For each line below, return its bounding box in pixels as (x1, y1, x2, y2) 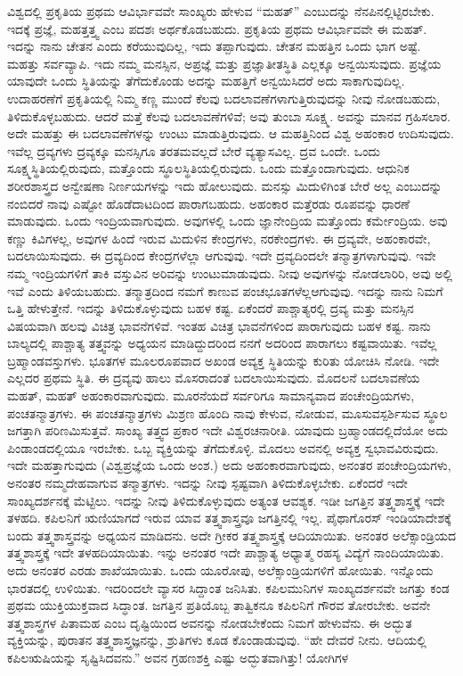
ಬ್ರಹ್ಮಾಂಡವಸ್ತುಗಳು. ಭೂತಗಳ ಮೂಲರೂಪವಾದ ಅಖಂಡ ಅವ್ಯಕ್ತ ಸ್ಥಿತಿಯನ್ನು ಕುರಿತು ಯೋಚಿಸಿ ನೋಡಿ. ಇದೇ (7, 350, 440, 369)
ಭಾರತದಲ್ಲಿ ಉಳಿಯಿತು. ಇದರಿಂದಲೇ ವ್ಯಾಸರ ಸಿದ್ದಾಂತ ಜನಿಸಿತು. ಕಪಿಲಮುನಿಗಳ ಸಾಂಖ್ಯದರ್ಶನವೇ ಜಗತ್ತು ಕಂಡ (7, 578, 450, 597)
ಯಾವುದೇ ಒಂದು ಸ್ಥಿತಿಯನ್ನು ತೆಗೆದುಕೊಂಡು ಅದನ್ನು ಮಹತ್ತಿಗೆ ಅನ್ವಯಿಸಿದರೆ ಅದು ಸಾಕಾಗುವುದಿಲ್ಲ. (7, 71, 405, 90)
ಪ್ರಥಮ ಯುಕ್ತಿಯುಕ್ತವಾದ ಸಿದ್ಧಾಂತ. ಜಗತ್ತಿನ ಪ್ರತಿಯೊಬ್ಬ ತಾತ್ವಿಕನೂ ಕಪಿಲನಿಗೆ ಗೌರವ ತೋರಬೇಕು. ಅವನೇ (7, 596, 431, 614)
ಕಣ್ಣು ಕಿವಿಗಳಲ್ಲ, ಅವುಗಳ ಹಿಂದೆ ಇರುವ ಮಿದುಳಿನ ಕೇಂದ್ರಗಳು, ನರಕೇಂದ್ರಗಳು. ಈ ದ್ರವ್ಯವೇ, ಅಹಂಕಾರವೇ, (7, 228, 431, 247)
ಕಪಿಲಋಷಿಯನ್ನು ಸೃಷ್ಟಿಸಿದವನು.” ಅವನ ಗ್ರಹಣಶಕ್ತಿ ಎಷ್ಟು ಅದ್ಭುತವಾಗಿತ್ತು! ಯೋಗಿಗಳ (7, 647, 349, 666)
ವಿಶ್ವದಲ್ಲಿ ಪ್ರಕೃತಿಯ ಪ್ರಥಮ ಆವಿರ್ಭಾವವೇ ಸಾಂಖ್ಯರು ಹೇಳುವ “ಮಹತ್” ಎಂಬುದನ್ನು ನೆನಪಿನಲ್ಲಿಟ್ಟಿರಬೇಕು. (7, 2, 435, 20)
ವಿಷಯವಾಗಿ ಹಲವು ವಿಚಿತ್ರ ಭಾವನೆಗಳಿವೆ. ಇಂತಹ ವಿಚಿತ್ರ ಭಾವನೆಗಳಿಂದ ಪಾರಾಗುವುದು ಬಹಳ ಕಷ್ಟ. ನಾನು (7, 316, 431, 334)
